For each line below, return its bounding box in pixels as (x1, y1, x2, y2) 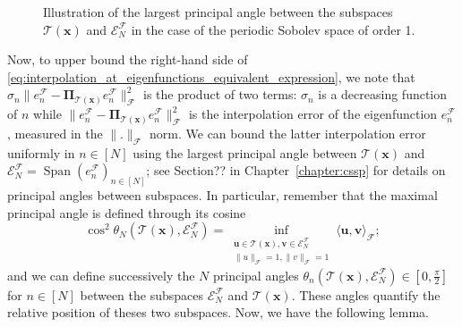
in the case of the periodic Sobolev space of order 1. (131, 20, 415, 38)
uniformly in (7, 143, 75, 162)
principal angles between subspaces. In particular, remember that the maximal (7, 186, 438, 205)
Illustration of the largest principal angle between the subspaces (43, 3, 393, 21)
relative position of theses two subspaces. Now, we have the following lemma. (7, 303, 429, 322)
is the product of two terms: (143, 85, 297, 104)
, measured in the (7, 123, 103, 142)
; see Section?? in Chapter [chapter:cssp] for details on (146, 161, 446, 180)
